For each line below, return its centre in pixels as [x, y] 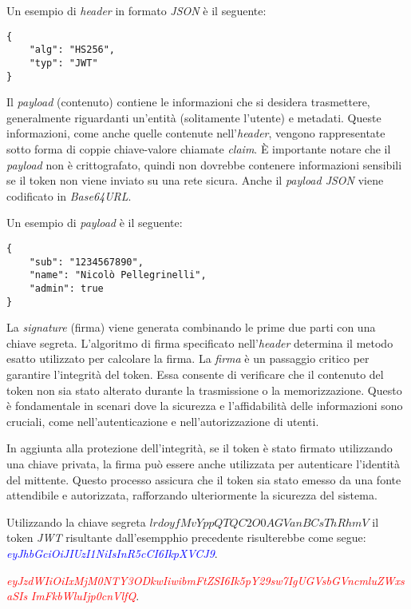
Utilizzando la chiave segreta [76, 521]
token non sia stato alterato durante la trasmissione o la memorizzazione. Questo [204, 390]
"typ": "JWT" [63, 63]
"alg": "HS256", [72, 50]
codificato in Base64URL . [69, 195]
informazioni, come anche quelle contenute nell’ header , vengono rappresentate [196, 133]
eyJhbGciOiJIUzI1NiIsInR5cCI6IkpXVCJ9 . [112, 553]
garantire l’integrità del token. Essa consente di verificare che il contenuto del [195, 374]
